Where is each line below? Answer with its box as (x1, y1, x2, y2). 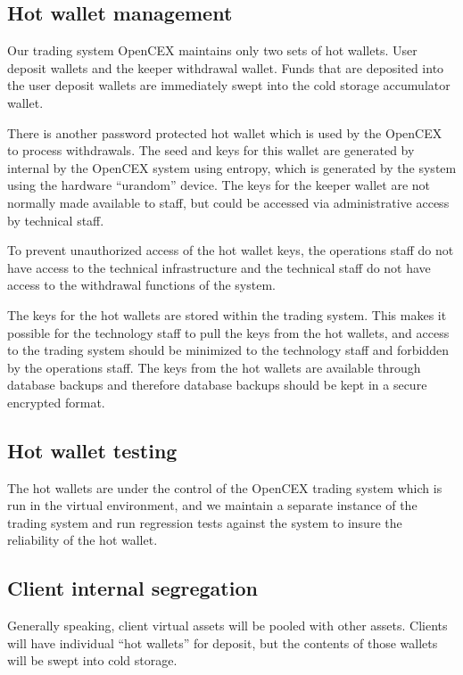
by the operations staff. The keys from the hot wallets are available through (7, 358, 421, 376)
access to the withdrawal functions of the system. (7, 276, 276, 294)
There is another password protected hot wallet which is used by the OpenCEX (7, 123, 442, 142)
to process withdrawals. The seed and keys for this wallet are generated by (7, 141, 415, 160)
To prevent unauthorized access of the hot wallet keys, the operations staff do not (7, 241, 454, 259)
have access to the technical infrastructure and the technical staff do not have (7, 258, 431, 276)
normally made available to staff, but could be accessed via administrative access (7, 193, 450, 211)
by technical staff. (7, 210, 104, 229)
